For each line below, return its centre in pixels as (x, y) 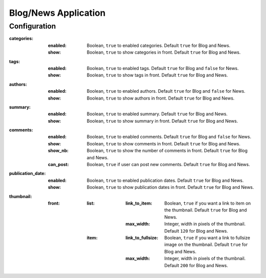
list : (91, 203)
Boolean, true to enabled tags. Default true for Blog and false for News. (163, 68)
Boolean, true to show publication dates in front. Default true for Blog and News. (170, 187)
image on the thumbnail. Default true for (206, 244)
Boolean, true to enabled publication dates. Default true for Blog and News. (165, 180)
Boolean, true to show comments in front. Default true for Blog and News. (164, 143)
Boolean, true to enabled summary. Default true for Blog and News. (157, 114)
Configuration (33, 26)
